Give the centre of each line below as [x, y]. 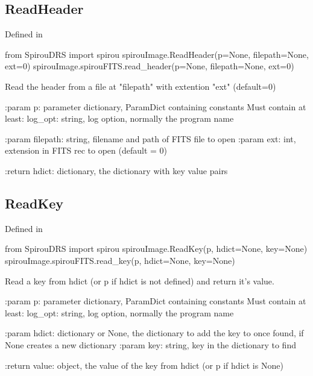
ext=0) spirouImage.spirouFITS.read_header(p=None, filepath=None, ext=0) [150, 66]
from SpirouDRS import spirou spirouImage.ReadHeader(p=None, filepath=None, [157, 54]
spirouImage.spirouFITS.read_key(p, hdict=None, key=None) [120, 260]
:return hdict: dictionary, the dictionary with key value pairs [116, 170]
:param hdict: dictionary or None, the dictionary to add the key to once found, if [154, 333]
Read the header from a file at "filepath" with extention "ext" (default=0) [141, 86]
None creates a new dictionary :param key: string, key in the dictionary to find [150, 344]
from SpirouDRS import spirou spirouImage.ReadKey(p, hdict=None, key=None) [156, 249]
